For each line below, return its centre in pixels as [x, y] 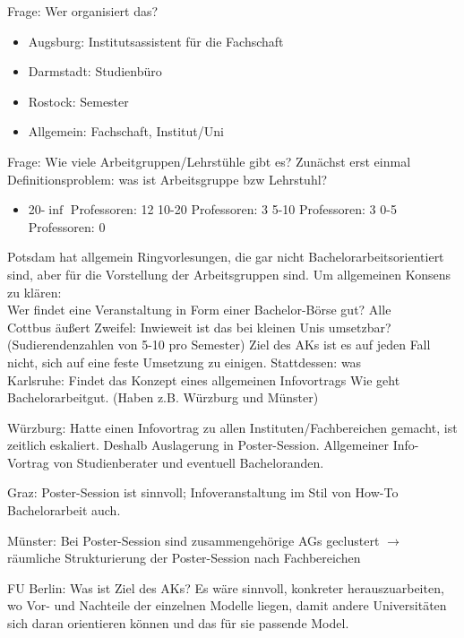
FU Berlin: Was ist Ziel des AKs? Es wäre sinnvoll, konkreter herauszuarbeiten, [226, 587]
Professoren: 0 [67, 226]
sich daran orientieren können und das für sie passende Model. [178, 623]
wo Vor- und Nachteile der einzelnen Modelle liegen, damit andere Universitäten [227, 605]
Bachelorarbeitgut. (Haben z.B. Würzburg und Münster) [163, 397]
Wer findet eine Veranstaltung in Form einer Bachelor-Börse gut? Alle [199, 310]
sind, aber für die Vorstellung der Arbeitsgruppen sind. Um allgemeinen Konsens [229, 274]
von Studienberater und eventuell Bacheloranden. [189, 462]
